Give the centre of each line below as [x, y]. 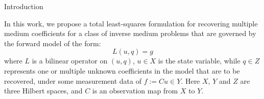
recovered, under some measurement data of [73, 80]
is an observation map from [135, 91]
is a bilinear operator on [70, 61]
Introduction [24, 6]
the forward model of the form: [53, 43]
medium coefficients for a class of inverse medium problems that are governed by [130, 33]
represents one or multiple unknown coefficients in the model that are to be [122, 70]
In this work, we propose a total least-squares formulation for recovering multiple [131, 23]
